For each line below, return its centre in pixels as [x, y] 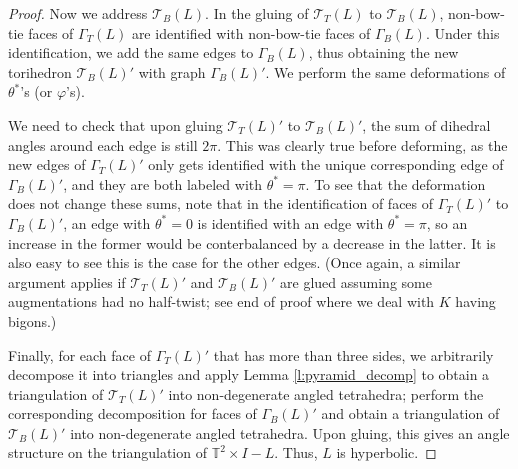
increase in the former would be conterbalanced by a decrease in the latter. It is [252, 242]
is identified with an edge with [290, 222]
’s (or [36, 91]
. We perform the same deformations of [385, 71]
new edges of [47, 164]
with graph [172, 71]
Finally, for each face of [79, 354]
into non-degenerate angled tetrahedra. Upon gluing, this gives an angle [290, 432]
